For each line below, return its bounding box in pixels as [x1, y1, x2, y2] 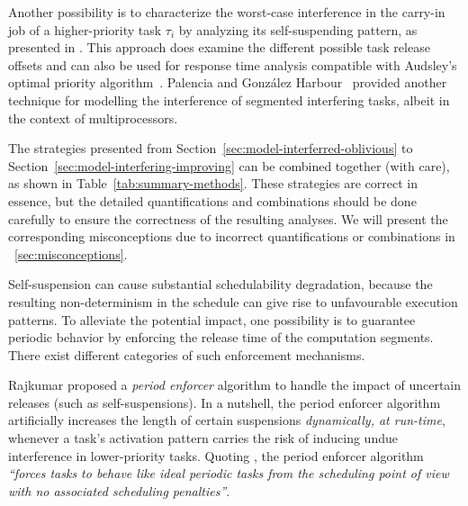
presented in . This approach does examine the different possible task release [8, 38, 430, 57]
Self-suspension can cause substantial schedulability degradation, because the [8, 275, 433, 294]
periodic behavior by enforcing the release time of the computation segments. [8, 328, 434, 347]
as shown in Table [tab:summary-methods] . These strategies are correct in [8, 174, 418, 193]
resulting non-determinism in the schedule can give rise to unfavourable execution [8, 292, 458, 311]
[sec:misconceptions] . [14, 244, 128, 263]
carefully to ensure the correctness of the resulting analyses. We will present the [8, 209, 448, 228]
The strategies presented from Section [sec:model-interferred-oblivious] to [8, 139, 413, 158]
